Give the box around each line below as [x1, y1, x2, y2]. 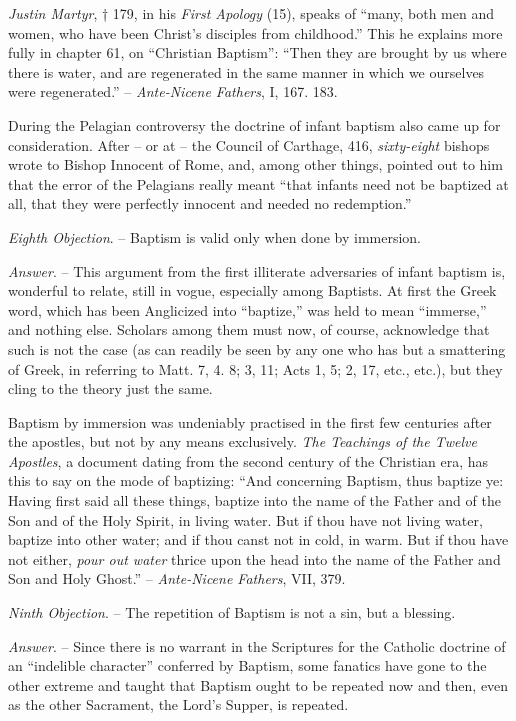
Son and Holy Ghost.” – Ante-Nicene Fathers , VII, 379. [8, 568, 346, 589]
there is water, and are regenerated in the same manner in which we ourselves [8, 61, 485, 82]
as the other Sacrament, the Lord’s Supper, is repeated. [8, 694, 349, 715]
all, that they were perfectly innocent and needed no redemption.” [8, 193, 412, 214]
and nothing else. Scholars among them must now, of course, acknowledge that [8, 319, 490, 340]
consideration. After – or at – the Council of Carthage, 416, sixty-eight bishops [8, 134, 490, 155]
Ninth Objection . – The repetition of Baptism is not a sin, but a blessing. [8, 602, 456, 623]
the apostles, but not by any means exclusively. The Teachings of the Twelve [8, 431, 477, 452]
